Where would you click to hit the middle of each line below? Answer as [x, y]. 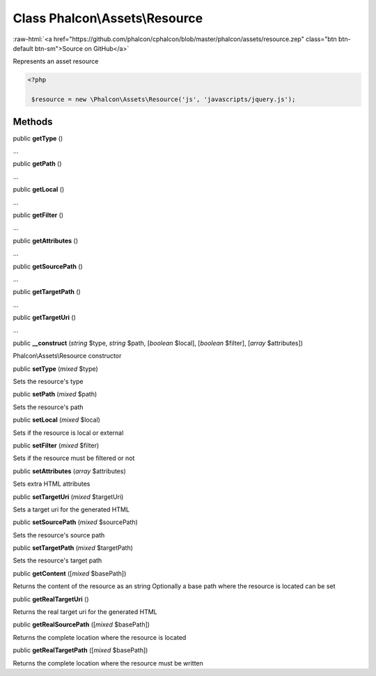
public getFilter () [38, 215]
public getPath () [37, 164]
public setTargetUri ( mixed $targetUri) [68, 497]
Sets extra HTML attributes [52, 484]
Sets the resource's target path [57, 560]
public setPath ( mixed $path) [55, 394]
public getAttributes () [46, 240]
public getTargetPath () [47, 292]
